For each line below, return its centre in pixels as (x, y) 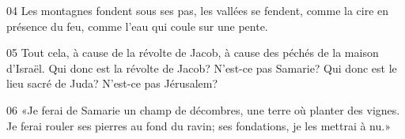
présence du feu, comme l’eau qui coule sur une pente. (137, 26)
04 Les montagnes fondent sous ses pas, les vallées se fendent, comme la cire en (198, 10)
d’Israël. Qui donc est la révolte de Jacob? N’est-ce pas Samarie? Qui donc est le (202, 68)
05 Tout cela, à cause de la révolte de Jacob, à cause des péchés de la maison (193, 53)
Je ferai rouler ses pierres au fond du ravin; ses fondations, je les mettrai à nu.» (199, 125)
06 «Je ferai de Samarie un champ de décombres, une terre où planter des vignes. (203, 109)
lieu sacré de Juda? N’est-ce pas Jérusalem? (112, 83)
